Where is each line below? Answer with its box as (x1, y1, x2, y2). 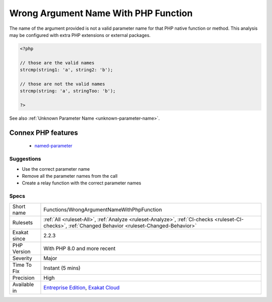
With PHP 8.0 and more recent (43, 245, 116, 252)
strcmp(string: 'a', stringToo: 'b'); (20, 88, 116, 94)
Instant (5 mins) (43, 264, 81, 271)
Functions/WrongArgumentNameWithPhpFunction (43, 206, 162, 213)
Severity (12, 255, 32, 262)
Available (12, 281, 34, 288)
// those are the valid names (20, 60, 95, 66)
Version (12, 248, 31, 255)
